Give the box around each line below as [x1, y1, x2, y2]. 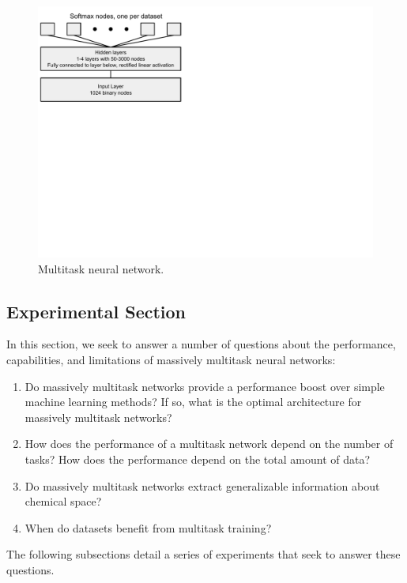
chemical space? [24, 493, 102, 510]
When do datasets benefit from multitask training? [24, 519, 272, 536]
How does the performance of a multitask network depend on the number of [24, 435, 394, 452]
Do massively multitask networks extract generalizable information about [24, 477, 380, 494]
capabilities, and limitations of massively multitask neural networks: [6, 351, 336, 367]
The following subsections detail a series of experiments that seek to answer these [6, 546, 401, 562]
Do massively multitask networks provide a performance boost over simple [24, 378, 385, 394]
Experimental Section [6, 299, 187, 323]
